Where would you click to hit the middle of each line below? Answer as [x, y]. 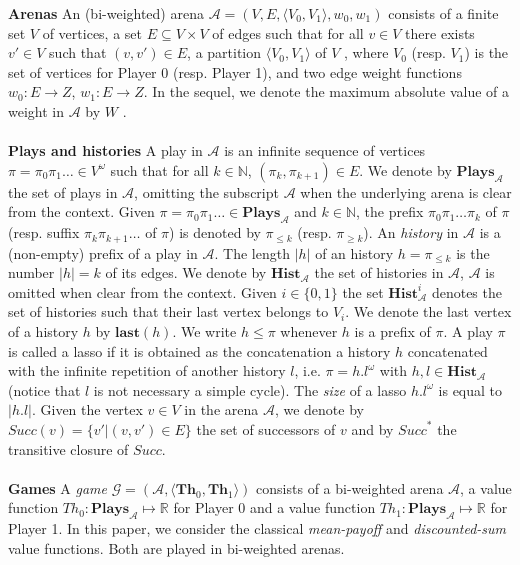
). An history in [411, 232]
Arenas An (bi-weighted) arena [106, 13]
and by [372, 428]
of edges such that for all [288, 32]
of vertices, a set [92, 32]
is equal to [470, 389]
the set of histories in [379, 272]
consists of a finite [443, 13]
